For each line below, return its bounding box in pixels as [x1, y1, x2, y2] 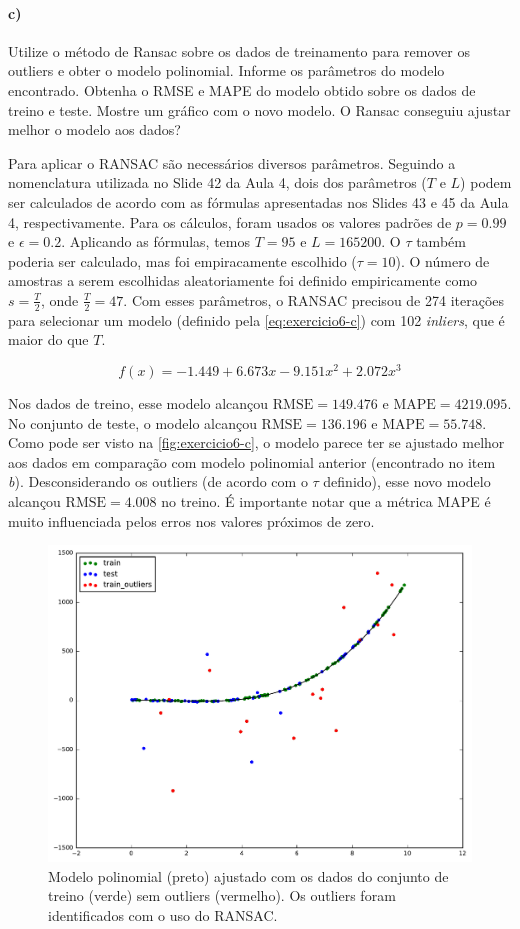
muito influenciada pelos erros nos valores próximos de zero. [8, 510, 375, 531]
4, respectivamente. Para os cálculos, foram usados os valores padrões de [8, 211, 452, 232]
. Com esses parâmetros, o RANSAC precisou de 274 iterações [123, 289, 505, 310]
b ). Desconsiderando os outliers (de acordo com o [8, 471, 308, 492]
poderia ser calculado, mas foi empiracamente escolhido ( [8, 250, 357, 271]
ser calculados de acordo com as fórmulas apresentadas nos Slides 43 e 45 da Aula [8, 191, 509, 212]
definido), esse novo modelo [323, 471, 491, 492]
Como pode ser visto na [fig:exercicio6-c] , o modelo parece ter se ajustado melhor [8, 432, 505, 453]
